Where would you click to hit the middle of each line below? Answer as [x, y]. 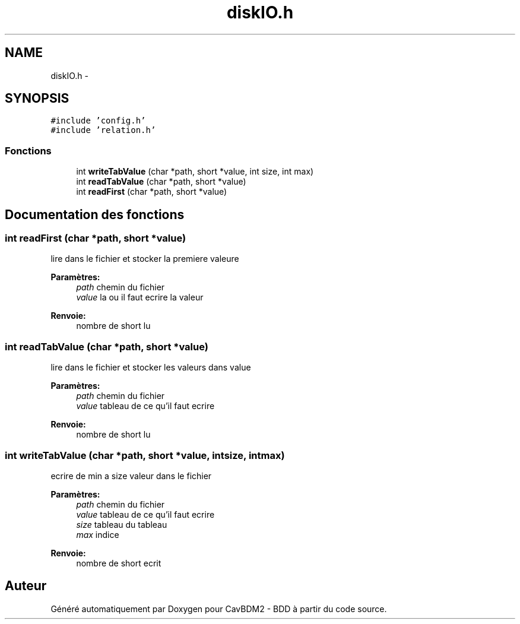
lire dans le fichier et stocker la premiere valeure [145, 259]
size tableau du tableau [122, 524]
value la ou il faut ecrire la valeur [140, 297]
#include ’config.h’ [98, 121]
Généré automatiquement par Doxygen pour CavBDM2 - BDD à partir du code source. [219, 609]
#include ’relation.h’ [103, 130]
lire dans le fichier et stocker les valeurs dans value [151, 368]
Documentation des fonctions [95, 214]
